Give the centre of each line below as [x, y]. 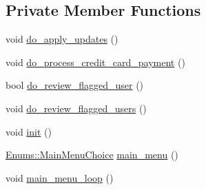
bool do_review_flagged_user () [75, 85]
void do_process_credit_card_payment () [95, 62]
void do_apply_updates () [62, 39]
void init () [29, 131]
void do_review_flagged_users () [76, 108]
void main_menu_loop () [60, 177]
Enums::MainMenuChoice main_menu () [92, 155]
